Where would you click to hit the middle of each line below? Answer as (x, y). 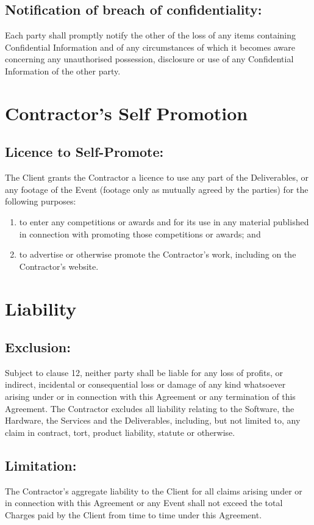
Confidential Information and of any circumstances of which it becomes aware (150, 47)
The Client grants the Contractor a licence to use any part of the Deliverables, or (157, 177)
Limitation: (41, 465)
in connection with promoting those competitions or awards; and (140, 234)
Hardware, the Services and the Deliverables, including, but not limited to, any (153, 420)
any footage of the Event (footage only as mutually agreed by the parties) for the (157, 189)
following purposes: (41, 201)
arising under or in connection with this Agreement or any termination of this (150, 396)
